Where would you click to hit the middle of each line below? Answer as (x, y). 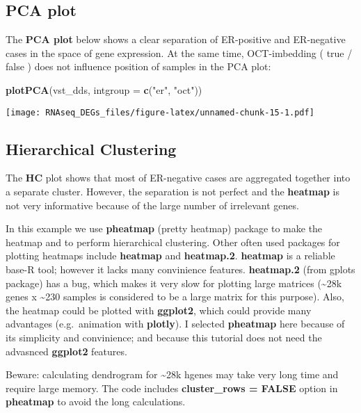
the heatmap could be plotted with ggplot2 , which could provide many (159, 310)
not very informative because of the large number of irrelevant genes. (152, 205)
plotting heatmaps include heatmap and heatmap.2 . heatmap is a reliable (170, 256)
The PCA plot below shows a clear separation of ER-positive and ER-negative (176, 39)
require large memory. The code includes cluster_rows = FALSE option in (172, 388)
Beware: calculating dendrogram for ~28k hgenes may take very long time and (172, 374)
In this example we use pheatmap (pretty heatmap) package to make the (164, 228)
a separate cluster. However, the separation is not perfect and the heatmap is (173, 192)
